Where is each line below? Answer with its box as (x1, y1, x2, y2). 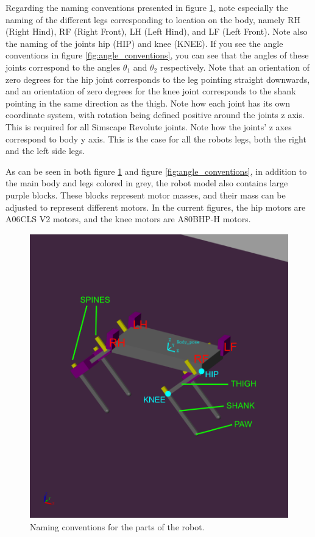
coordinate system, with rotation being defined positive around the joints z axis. (5, 108, 305, 121)
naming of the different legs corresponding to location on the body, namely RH (5, 13, 300, 26)
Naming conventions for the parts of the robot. (30, 520, 205, 533)
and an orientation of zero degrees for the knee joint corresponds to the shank (5, 85, 296, 97)
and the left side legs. (5, 144, 85, 157)
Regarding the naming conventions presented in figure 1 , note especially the (5, 1, 288, 13)
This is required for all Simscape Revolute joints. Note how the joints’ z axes (5, 120, 292, 133)
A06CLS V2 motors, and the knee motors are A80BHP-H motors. (5, 212, 251, 225)
